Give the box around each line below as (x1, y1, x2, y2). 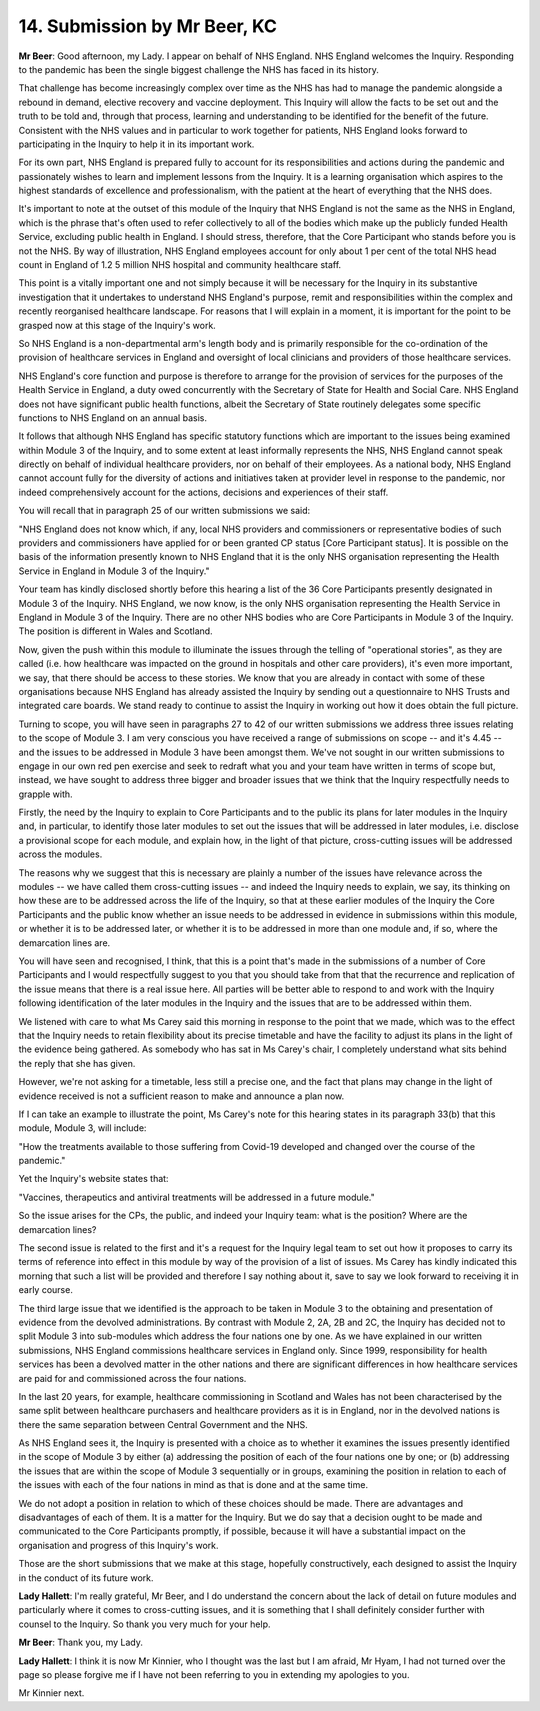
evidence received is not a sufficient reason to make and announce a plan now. (18, 1090, 345, 1102)
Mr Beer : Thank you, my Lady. (18, 1636, 144, 1649)
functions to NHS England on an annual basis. (18, 411, 207, 424)
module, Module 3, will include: (18, 1122, 147, 1134)
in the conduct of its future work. (18, 1571, 154, 1584)
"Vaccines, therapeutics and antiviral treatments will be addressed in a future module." (18, 1191, 375, 1203)
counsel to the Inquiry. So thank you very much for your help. (18, 1618, 271, 1630)
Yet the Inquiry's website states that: (18, 1173, 169, 1185)
